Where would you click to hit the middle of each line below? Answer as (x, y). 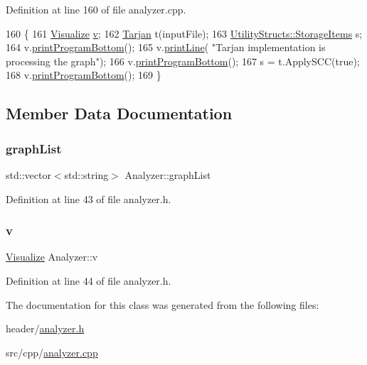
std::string (86, 174)
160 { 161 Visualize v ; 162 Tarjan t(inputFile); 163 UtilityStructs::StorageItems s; (184, 33)
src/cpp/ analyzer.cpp (52, 352)
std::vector (28, 174)
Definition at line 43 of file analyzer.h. (89, 198)
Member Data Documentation (119, 113)
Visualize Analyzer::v (52, 257)
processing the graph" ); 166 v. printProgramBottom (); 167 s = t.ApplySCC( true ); (183, 61)
